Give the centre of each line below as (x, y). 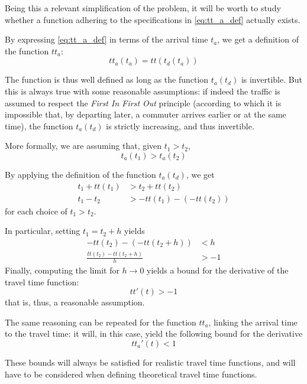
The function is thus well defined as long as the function (107, 79)
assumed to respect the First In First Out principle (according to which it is (143, 102)
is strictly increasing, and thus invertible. (180, 126)
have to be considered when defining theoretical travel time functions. (131, 374)
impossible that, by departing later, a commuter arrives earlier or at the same (146, 114)
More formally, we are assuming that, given (83, 146)
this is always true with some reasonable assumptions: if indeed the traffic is (143, 91)
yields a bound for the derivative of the (218, 270)
